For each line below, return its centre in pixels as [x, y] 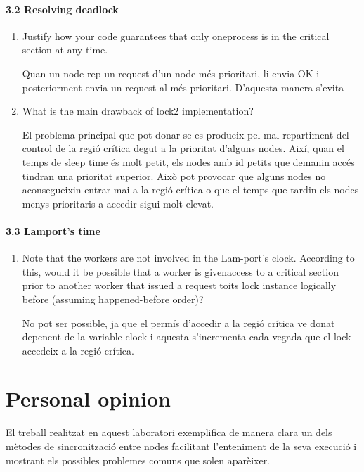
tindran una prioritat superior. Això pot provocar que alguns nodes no [174, 176]
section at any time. [65, 50]
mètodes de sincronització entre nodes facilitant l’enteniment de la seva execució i [181, 446]
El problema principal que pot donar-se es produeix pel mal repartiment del [186, 134]
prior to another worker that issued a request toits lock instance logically [179, 285]
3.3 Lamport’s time [53, 230]
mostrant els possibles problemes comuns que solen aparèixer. [138, 460]
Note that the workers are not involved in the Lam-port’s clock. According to [188, 258]
